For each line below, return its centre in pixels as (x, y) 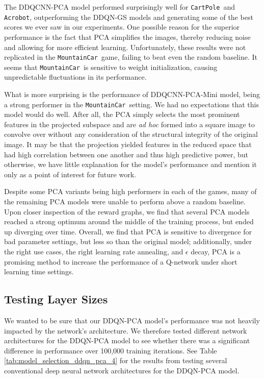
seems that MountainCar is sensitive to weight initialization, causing (111, 67)
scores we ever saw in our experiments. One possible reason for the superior (122, 27)
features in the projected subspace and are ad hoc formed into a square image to (129, 124)
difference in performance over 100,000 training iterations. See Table (111, 350)
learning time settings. (39, 271)
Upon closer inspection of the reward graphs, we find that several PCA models (127, 211)
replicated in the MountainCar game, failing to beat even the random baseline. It (131, 57)
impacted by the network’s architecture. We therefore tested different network (126, 330)
